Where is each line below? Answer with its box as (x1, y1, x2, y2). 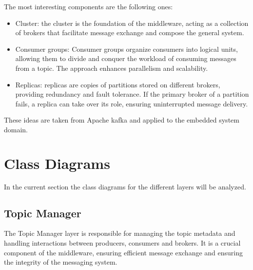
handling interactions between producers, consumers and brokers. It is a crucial (4, 238, 241, 248)
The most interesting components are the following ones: (4, 1, 173, 11)
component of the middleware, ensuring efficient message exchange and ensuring (4, 247, 243, 257)
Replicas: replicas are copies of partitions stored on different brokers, (15, 79, 220, 89)
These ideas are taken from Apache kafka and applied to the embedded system (4, 115, 239, 125)
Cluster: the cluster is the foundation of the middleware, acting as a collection (15, 18, 249, 28)
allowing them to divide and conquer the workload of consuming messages (15, 53, 236, 63)
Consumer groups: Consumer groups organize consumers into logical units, (15, 43, 238, 54)
